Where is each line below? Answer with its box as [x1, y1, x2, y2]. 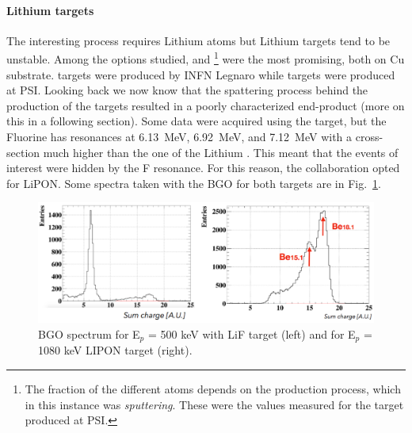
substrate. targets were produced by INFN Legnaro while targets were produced [6, 66, 395, 82]
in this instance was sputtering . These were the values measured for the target [25, 396, 404, 412]
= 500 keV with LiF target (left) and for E [147, 325, 356, 342]
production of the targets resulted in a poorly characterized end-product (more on [6, 97, 405, 113]
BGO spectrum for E [38, 325, 140, 342]
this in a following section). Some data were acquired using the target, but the [6, 113, 387, 129]
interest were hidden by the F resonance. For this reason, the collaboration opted [6, 159, 400, 176]
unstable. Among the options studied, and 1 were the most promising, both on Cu [6, 48, 405, 67]
